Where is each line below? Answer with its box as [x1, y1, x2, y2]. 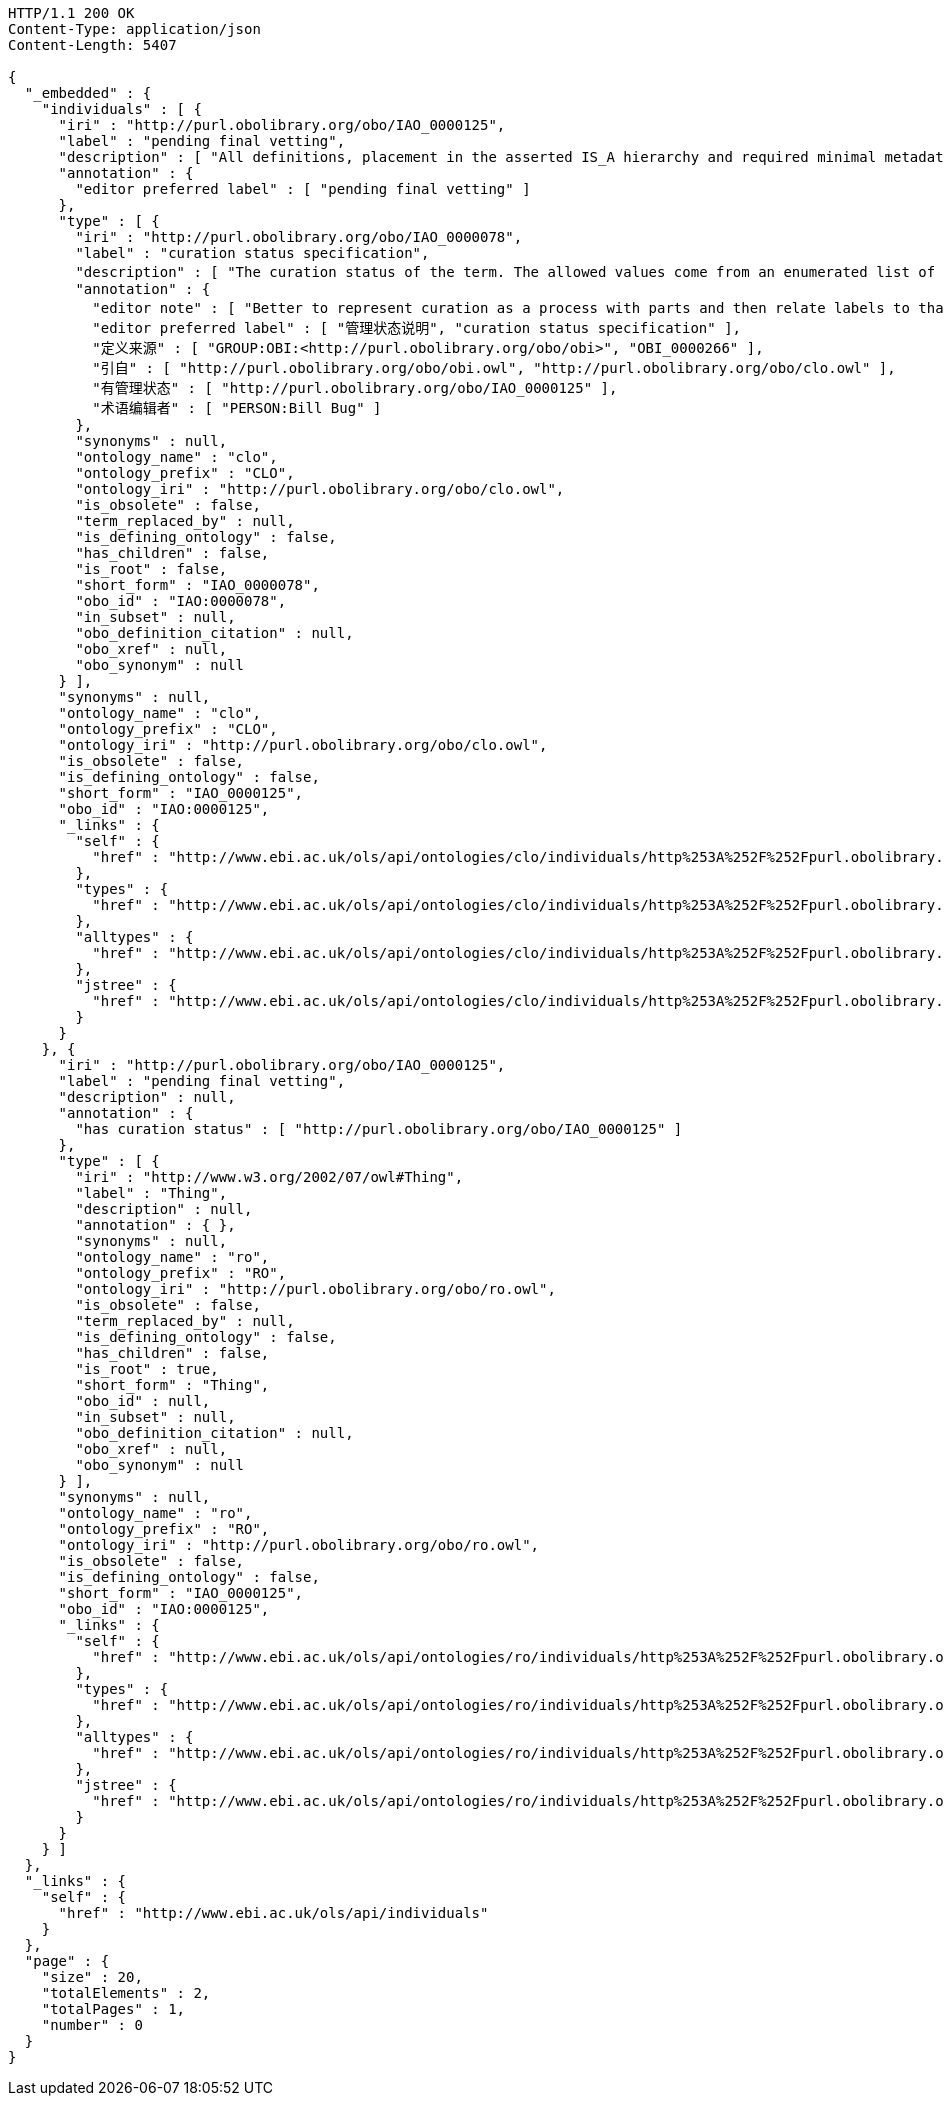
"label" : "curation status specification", [75, 245, 430, 261]
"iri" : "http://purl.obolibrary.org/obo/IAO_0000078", [75, 229, 523, 245]
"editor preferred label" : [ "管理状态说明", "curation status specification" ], [92, 320, 742, 336]
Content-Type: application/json [8, 21, 261, 37]
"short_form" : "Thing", [75, 1377, 270, 1393]
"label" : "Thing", [75, 1185, 228, 1201]
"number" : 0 [41, 2017, 143, 2033]
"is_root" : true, [75, 1361, 219, 1377]
